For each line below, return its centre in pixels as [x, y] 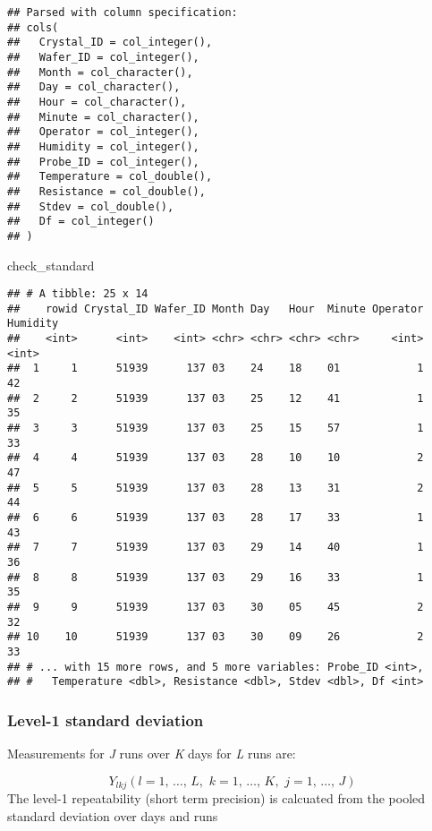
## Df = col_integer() [81, 222]
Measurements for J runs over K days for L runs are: [152, 754]
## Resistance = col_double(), [106, 191]
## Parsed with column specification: [123, 13]
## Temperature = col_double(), [110, 177]
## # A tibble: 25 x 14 [78, 294]
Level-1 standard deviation [106, 720]
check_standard [51, 265]
